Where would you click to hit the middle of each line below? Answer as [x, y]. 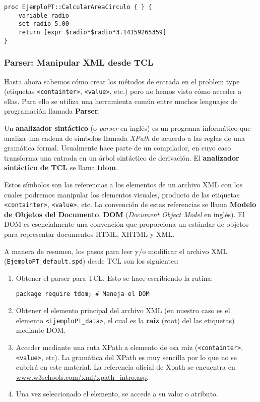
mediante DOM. [41, 330]
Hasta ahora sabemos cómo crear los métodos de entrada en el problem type [122, 81]
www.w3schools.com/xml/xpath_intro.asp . [82, 376]
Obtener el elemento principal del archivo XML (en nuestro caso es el [123, 310]
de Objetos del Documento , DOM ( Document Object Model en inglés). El [124, 214]
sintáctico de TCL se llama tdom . [61, 167]
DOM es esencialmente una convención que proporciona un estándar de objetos [126, 224]
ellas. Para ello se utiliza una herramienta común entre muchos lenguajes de [121, 101]
